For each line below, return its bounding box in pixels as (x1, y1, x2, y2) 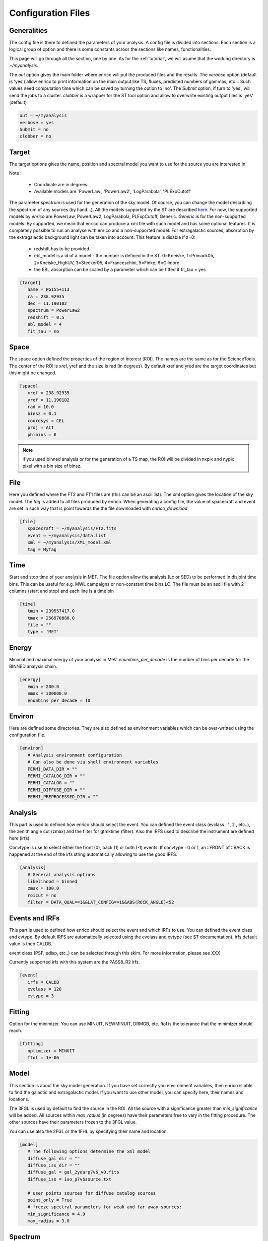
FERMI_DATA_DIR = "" (27, 766, 78, 772)
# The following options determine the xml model (27, 1149, 151, 1154)
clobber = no (19, 134, 52, 139)
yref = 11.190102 (27, 397, 69, 403)
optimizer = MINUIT (27, 1048, 75, 1053)
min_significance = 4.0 (27, 1211, 85, 1217)
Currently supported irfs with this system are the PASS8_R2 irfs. (9, 959, 140, 965)
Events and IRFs (9, 914, 60, 922)
